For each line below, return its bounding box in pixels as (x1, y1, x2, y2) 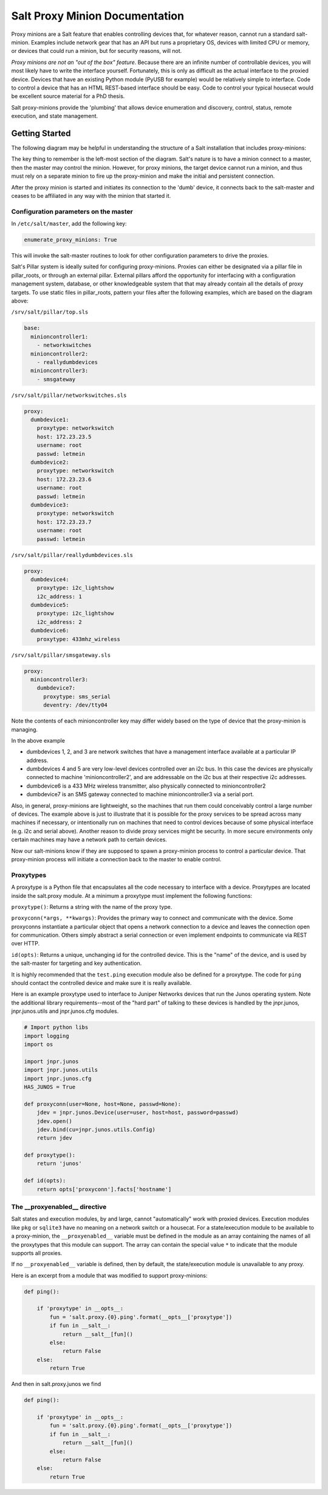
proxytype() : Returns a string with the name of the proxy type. (11, 903, 173, 910)
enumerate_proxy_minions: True (24, 236, 118, 243)
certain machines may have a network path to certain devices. (11, 836, 167, 843)
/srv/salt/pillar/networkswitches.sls (11, 391, 127, 399)
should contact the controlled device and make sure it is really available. (11, 979, 192, 987)
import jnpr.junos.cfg (24, 1075, 92, 1082)
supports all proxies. (11, 1249, 63, 1256)
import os (24, 1041, 53, 1048)
